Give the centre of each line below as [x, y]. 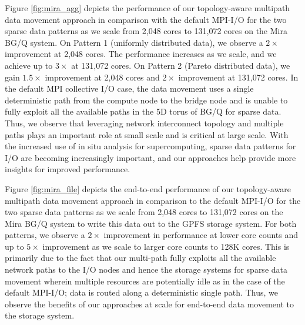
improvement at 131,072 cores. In [238, 77]
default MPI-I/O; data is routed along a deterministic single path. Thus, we [141, 292]
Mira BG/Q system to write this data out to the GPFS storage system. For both [151, 223]
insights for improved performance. [68, 169]
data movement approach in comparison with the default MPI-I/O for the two [146, 19]
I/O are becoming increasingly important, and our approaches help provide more [150, 157]
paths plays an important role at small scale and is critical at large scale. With [147, 134]
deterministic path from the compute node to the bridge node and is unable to [146, 100]
